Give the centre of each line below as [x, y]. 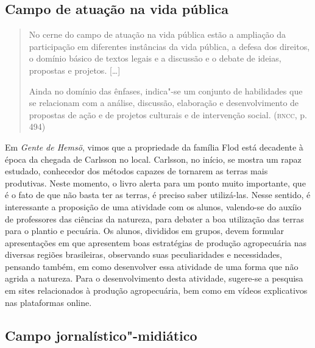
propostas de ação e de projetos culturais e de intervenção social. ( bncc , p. [168, 114]
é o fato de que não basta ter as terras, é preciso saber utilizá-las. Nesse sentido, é [158, 195]
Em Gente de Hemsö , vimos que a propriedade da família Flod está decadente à [154, 147]
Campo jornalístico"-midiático [101, 335]
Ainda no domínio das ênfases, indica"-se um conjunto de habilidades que [166, 91]
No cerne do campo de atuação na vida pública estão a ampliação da [157, 34]
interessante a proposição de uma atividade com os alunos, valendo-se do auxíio [153, 206]
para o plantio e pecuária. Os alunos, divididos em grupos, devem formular [144, 231]
